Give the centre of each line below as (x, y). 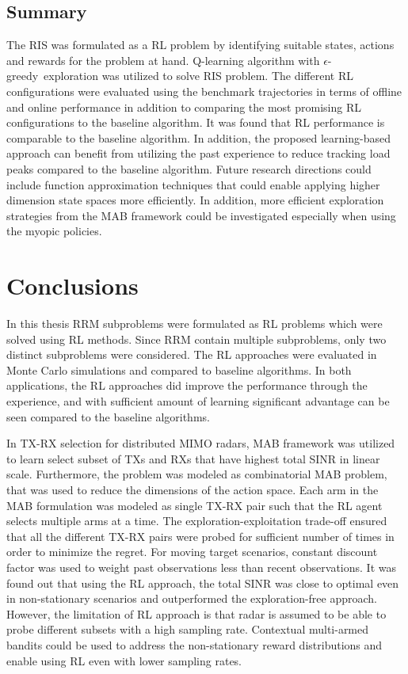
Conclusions (72, 286)
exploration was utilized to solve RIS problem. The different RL (198, 76)
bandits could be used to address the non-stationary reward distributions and (194, 644)
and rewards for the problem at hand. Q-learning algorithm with (163, 60)
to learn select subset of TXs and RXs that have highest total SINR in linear (193, 458)
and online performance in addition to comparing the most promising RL (184, 107)
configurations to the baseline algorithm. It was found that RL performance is (196, 122)
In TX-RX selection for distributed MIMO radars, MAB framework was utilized (201, 443)
